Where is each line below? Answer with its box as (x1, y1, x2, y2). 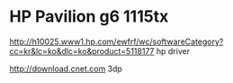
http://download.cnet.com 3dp (9, 63, 123, 74)
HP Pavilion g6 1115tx (9, 6, 169, 27)
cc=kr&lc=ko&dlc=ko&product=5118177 (9, 45, 155, 56)
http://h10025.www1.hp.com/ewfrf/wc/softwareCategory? (9, 36, 224, 47)
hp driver (156, 45, 191, 56)
